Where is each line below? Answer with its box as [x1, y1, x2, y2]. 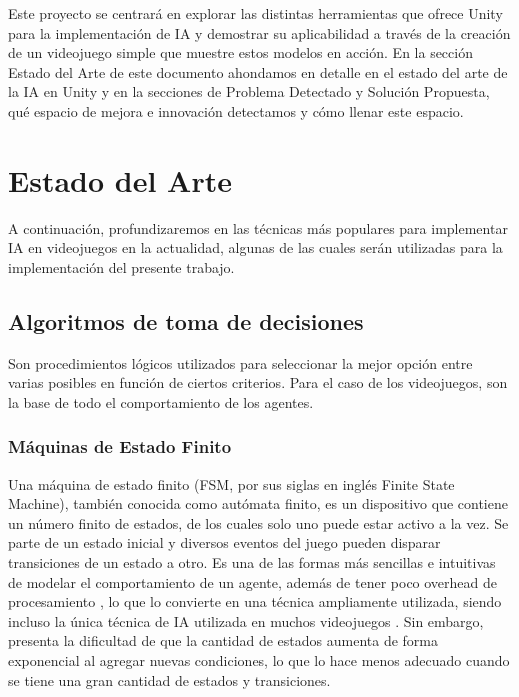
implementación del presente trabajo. [8, 256, 235, 277]
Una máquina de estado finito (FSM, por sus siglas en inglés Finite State [8, 473, 455, 494]
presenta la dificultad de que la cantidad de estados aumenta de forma [8, 630, 439, 651]
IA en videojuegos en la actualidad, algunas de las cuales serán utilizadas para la [8, 237, 503, 258]
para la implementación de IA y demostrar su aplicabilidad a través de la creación [8, 22, 511, 43]
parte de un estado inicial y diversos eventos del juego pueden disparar [8, 532, 441, 553]
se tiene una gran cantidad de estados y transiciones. [8, 669, 331, 690]
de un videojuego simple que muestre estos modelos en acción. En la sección [8, 42, 473, 63]
